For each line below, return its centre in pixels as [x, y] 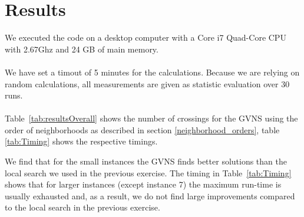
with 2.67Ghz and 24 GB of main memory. [82, 49]
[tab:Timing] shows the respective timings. [81, 141]
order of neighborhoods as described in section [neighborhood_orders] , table [142, 129]
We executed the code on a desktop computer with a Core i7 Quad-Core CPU [146, 37]
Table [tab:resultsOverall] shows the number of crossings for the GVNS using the [151, 118]
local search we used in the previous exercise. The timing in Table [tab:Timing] [148, 172]
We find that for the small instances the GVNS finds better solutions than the [146, 161]
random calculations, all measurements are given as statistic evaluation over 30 [147, 83]
